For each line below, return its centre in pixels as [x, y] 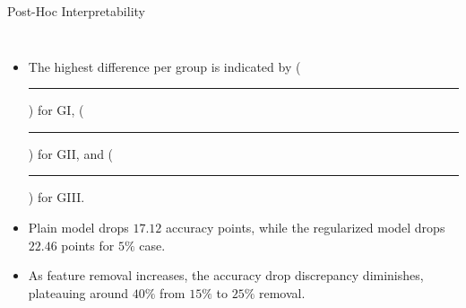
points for [88, 245]
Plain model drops [78, 227]
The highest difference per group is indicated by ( [164, 66]
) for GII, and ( [71, 153]
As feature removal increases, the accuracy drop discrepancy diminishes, [226, 275]
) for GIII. [56, 197]
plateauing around [78, 292]
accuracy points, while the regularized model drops [305, 227]
